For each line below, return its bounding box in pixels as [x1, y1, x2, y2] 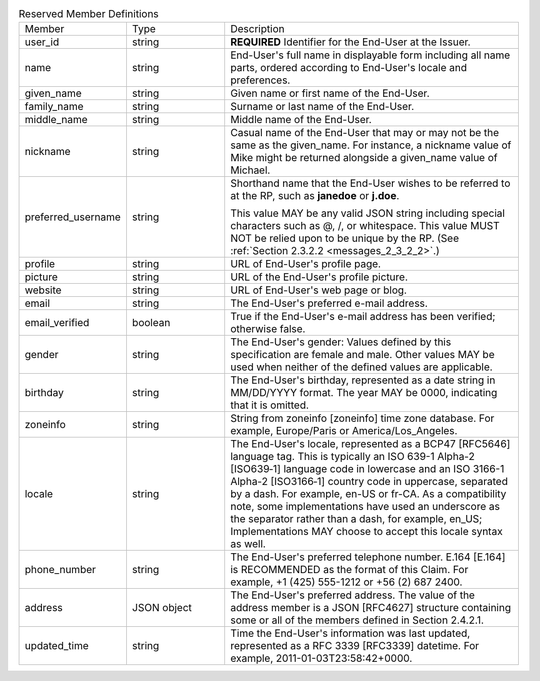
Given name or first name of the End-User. [230, 86, 430, 100]
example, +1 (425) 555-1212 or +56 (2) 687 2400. [230, 575, 463, 589]
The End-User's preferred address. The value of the [230, 588, 475, 602]
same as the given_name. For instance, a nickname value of [230, 138, 512, 152]
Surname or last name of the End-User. [230, 100, 415, 114]
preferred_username [24, 210, 122, 224]
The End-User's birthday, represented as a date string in [230, 373, 496, 387]
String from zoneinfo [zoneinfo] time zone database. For [230, 411, 495, 425]
